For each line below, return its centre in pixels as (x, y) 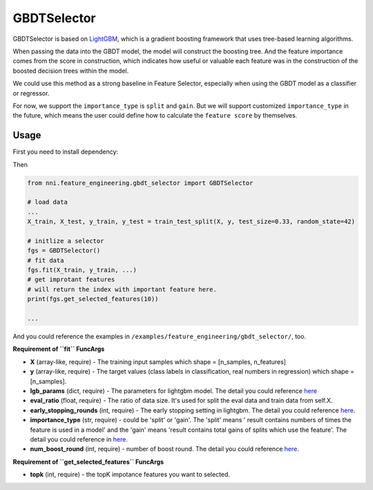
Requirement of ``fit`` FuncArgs (59, 349)
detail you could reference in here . (79, 439)
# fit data (46, 260)
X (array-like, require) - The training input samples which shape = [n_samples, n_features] (158, 362)
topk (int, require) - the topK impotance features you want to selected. (130, 475)
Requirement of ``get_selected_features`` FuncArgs (88, 462)
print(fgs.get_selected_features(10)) (93, 299)
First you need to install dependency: (66, 152)
